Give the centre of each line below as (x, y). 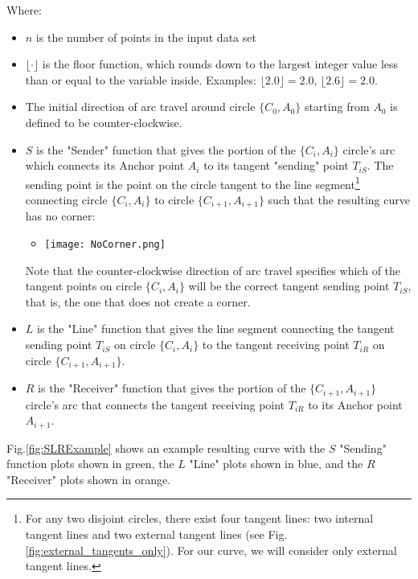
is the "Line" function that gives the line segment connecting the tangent (216, 329)
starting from (337, 107)
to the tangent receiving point (276, 345)
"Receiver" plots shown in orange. (89, 479)
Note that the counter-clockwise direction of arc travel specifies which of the (213, 270)
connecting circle (66, 199)
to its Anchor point (355, 404)
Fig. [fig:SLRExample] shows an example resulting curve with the (166, 448)
